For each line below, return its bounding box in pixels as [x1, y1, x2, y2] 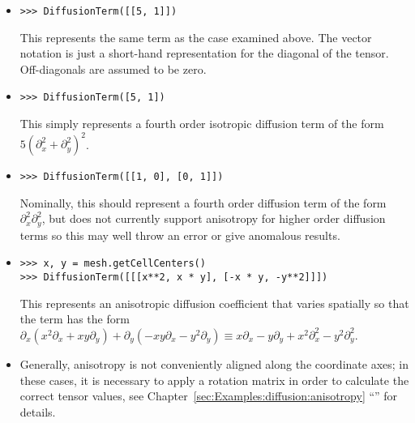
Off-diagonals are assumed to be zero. [19, 60, 207, 77]
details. [19, 403, 56, 420]
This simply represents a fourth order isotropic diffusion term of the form [19, 115, 384, 132]
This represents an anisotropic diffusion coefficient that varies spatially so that [19, 294, 409, 311]
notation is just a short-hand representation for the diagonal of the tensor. [19, 45, 389, 62]
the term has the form [19, 310, 130, 327]
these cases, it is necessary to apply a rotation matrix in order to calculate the [19, 371, 409, 388]
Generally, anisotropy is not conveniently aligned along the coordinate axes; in [19, 355, 409, 372]
